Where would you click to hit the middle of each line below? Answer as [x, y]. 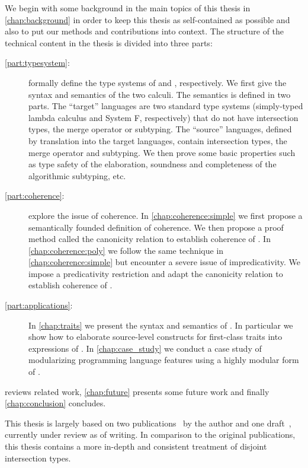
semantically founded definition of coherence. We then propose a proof [156, 227]
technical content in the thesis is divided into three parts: [109, 42]
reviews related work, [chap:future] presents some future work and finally [137, 391]
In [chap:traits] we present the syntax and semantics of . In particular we [161, 325]
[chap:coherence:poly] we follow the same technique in [126, 250]
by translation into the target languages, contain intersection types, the [158, 140]
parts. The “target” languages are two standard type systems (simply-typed [166, 106]
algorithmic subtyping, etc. [77, 175]
